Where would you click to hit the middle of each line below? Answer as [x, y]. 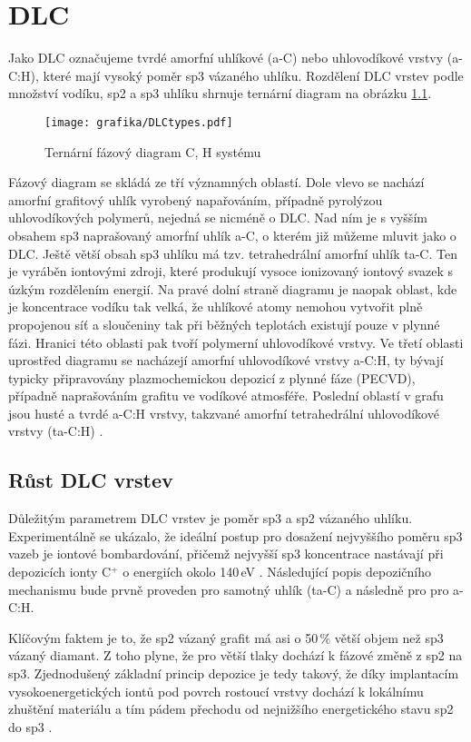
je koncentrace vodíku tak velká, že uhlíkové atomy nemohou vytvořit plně [216, 307]
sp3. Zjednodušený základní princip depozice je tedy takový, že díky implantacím [234, 673]
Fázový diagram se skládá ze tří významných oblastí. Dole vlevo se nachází [216, 182]
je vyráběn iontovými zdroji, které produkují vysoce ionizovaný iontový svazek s [231, 271]
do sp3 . [30, 726]
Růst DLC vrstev [91, 480]
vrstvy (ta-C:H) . [56, 431]
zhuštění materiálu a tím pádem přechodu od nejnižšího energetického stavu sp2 [231, 709]
